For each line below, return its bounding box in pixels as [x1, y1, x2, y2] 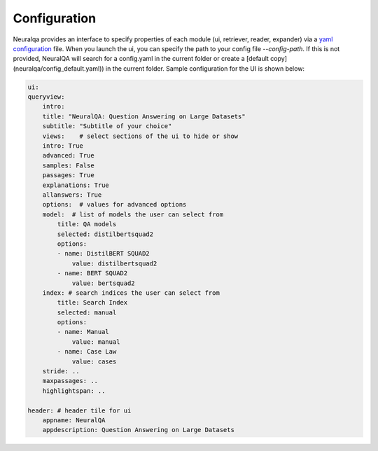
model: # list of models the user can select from [42, 210, 224, 218]
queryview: [27, 93, 65, 101]
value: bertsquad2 [71, 279, 136, 287]
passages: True [42, 172, 94, 179]
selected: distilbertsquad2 [57, 230, 154, 238]
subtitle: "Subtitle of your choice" [42, 123, 172, 130]
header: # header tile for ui [27, 406, 132, 415]
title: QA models [57, 221, 117, 228]
